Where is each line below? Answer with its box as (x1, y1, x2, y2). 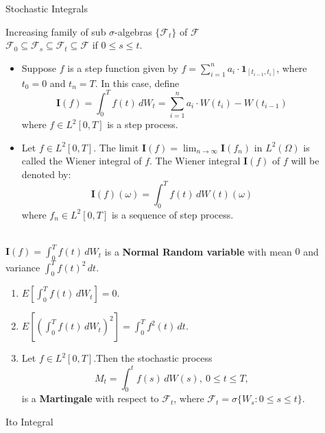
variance (5, 260, 40, 274)
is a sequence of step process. (111, 207, 234, 221)
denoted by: (21, 166, 71, 181)
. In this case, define (95, 75, 180, 90)
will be (291, 153, 320, 168)
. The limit (93, 140, 139, 154)
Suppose (21, 60, 57, 75)
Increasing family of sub (5, 24, 106, 38)
